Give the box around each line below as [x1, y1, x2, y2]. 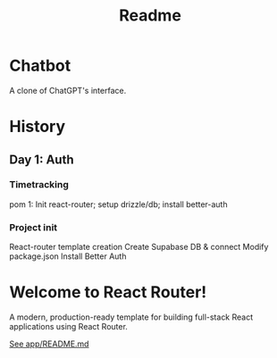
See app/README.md [9, 338, 89, 349]
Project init [9, 221, 58, 233]
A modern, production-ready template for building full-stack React [9, 312, 254, 322]
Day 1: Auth [9, 152, 74, 167]
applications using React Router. [9, 321, 128, 332]
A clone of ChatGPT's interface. [9, 85, 127, 96]
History [9, 117, 66, 137]
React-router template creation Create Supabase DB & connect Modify [9, 242, 269, 253]
